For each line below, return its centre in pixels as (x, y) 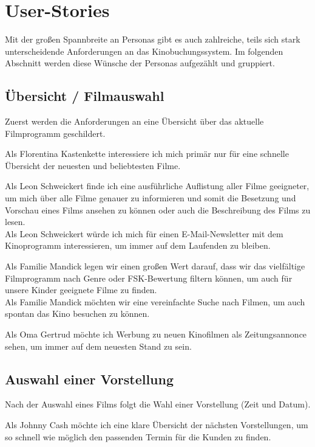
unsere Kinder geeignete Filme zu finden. (81, 290)
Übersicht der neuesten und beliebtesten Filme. (93, 165)
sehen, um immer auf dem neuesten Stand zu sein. (98, 346)
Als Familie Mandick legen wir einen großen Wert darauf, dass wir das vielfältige (155, 266)
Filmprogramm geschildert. (55, 133)
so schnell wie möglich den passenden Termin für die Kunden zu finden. (138, 436)
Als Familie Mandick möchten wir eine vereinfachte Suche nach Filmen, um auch (155, 301)
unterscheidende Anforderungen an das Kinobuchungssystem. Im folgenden (144, 51)
